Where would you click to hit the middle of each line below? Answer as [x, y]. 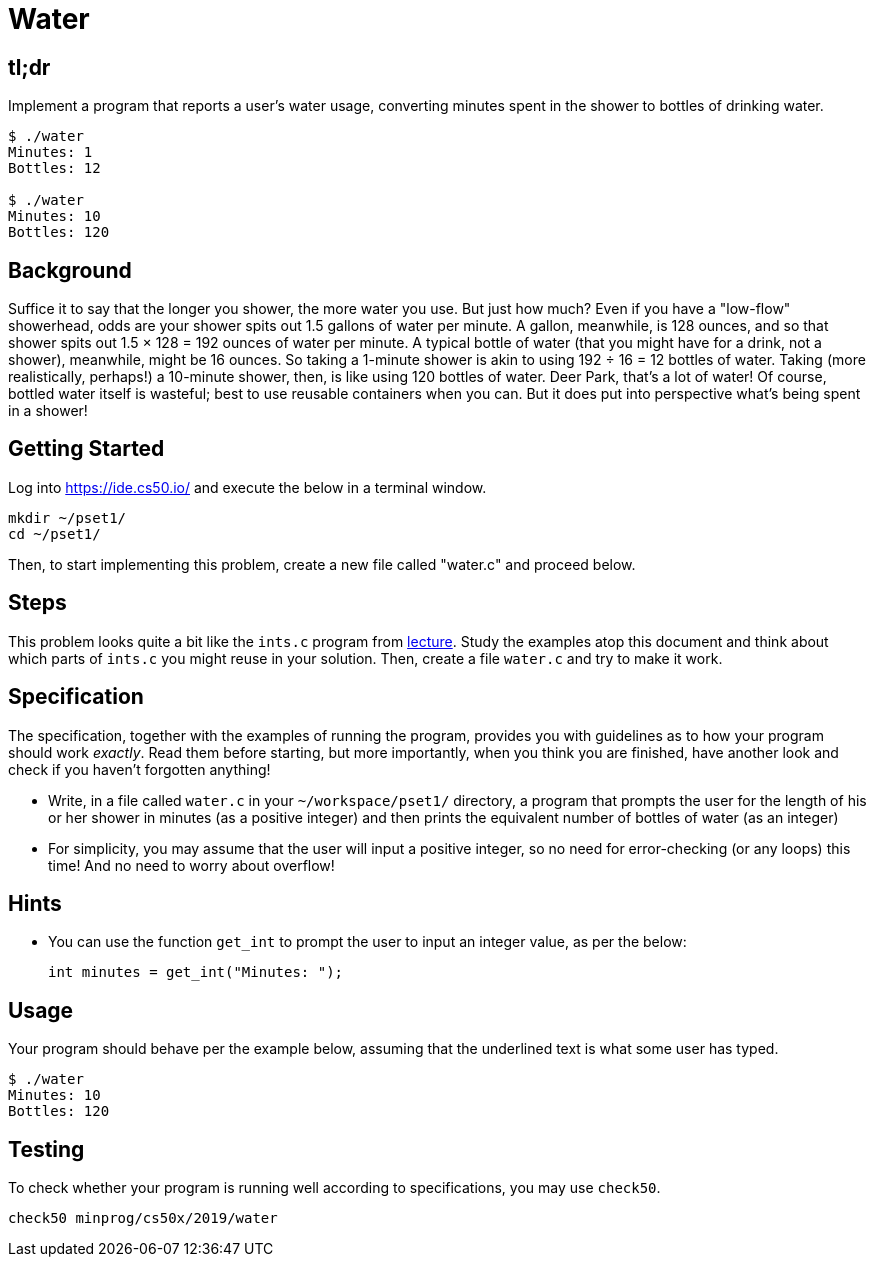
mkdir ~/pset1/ [67, 517]
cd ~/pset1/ [54, 533]
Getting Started [86, 449]
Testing [46, 1149]
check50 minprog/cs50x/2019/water [143, 1218]
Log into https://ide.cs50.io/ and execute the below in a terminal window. [247, 487]
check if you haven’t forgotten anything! [139, 769]
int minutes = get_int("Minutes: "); [196, 972]
